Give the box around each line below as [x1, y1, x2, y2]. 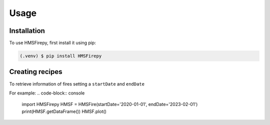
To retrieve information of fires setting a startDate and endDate [9, 80, 145, 87]
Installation [9, 26, 45, 35]
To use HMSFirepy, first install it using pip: [9, 40, 96, 46]
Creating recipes [9, 67, 62, 76]
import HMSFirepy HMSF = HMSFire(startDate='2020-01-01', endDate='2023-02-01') [21, 101, 198, 107]
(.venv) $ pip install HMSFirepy [19, 53, 102, 59]
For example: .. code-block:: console [9, 90, 85, 96]
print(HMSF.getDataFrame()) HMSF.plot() [21, 108, 107, 114]
